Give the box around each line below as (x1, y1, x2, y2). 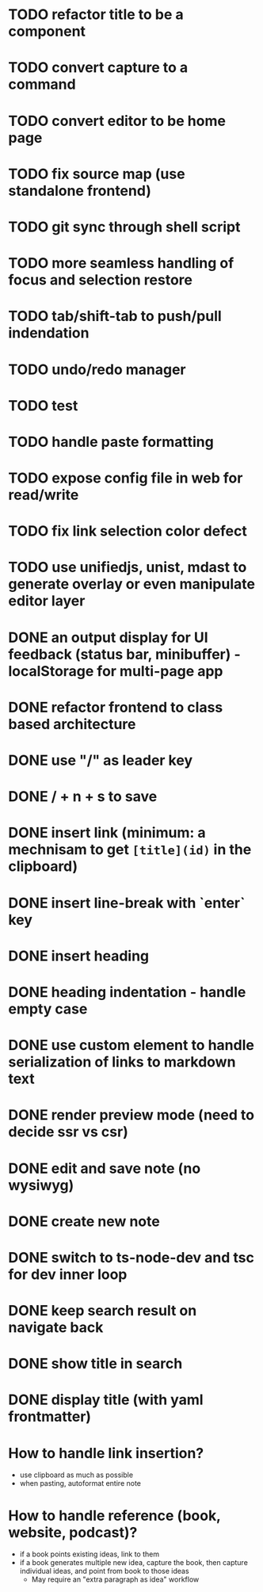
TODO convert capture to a (8, 59, 189, 77)
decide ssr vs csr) (8, 1123, 128, 1141)
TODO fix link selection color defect (8, 522, 248, 540)
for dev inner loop (8, 1266, 128, 1283)
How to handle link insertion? (8, 1444, 204, 1462)
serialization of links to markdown (8, 1053, 236, 1071)
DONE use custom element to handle (8, 1037, 255, 1055)
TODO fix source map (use (8, 165, 185, 183)
